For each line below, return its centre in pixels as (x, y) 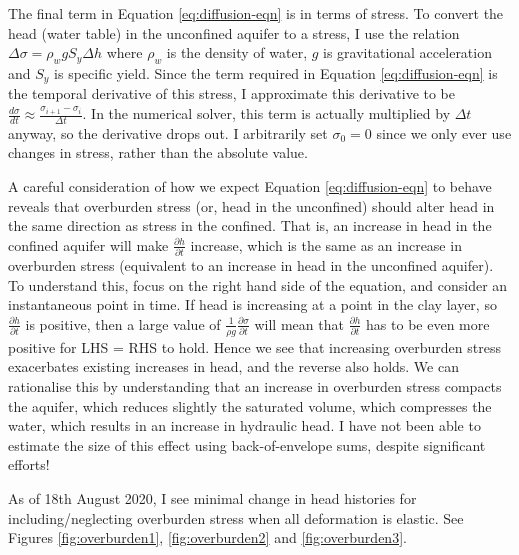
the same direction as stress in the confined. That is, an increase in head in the (250, 225)
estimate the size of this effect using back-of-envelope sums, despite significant (247, 444)
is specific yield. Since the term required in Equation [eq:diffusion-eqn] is (276, 72)
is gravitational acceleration (407, 52)
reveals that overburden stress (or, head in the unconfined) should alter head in (251, 205)
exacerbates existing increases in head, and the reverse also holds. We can (233, 366)
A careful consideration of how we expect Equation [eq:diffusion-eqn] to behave (250, 186)
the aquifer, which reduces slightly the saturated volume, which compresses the (250, 405)
